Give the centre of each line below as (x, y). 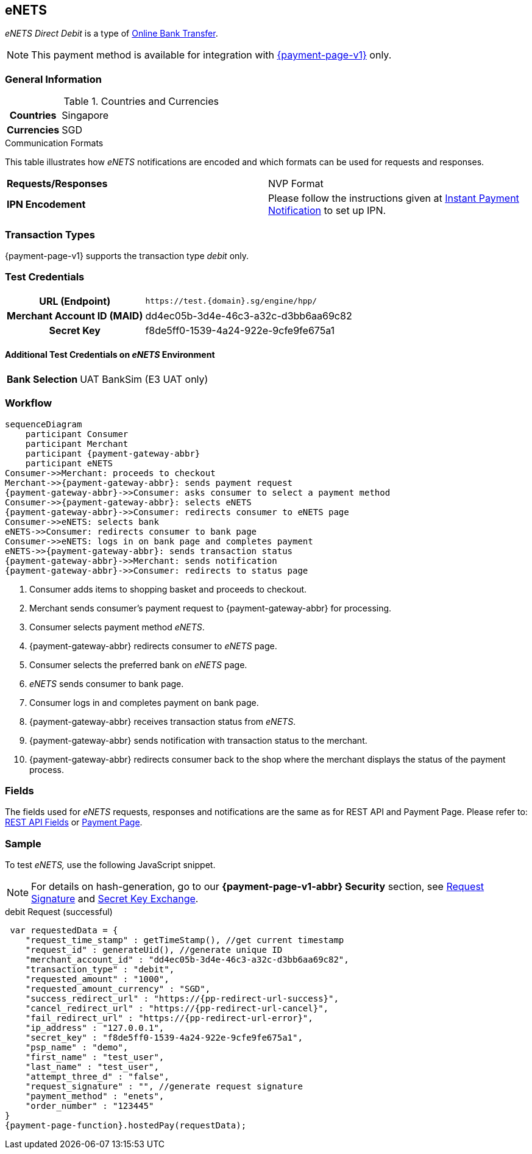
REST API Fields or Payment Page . (74, 822)
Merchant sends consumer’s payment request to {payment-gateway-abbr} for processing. (211, 608)
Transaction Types (50, 234)
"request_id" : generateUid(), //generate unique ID (154, 950)
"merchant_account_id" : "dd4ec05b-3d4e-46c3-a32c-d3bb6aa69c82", (187, 960)
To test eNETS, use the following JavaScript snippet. (110, 865)
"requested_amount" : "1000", (97, 979)
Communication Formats (54, 143)
